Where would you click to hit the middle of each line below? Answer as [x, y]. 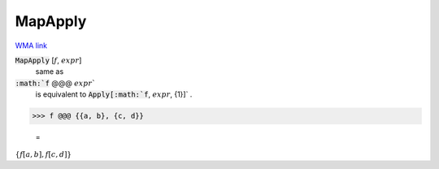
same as [50, 71]
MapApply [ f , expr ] [48, 60]
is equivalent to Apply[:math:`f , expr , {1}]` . [114, 94]
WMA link [31, 45]
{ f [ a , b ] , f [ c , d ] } [43, 155]
